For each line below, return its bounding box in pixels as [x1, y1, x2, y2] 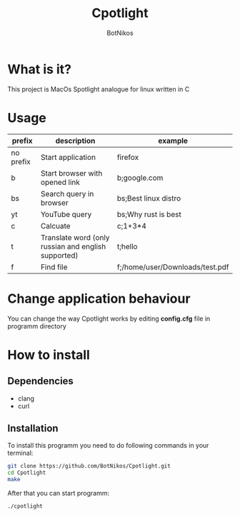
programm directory [7, 321, 66, 330]
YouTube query [40, 209, 92, 219]
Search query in [40, 189, 94, 199]
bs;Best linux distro [116, 193, 181, 203]
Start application [40, 152, 96, 162]
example [158, 136, 188, 146]
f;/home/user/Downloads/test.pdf [116, 262, 229, 272]
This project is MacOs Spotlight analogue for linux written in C [7, 84, 190, 94]
